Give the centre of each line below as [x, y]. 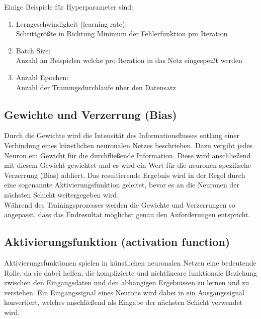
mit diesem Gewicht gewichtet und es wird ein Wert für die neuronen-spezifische [127, 165]
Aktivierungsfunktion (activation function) [117, 242]
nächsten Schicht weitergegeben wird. [62, 194]
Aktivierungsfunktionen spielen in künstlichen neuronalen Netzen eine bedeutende [130, 262]
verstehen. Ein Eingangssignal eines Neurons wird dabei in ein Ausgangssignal [124, 292]
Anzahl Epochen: [42, 77]
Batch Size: [33, 50]
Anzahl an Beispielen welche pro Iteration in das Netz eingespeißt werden [129, 60]
